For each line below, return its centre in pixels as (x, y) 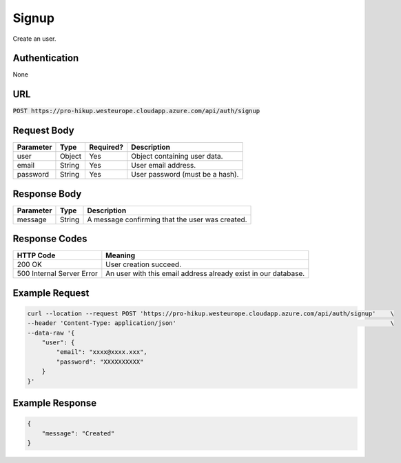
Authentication (46, 58)
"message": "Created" (78, 433)
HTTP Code (36, 255)
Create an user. (34, 39)
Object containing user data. (177, 157)
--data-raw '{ (51, 333)
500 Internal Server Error (57, 274)
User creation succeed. (144, 264)
